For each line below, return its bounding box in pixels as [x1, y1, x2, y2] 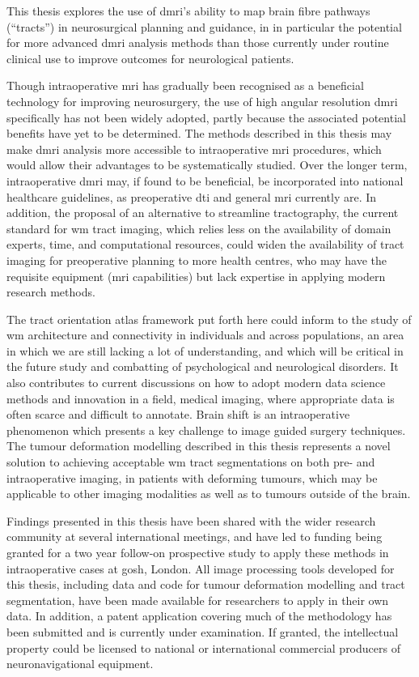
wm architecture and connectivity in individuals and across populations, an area [6, 326, 404, 343]
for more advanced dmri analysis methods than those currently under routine [6, 34, 389, 51]
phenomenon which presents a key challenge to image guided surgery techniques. [6, 421, 406, 438]
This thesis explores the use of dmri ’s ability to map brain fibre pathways [6, 2, 370, 19]
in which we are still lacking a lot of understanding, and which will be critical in [6, 342, 404, 359]
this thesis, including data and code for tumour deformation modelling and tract [6, 576, 405, 593]
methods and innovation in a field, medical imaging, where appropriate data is [6, 390, 395, 407]
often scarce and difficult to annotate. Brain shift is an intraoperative [6, 406, 350, 423]
